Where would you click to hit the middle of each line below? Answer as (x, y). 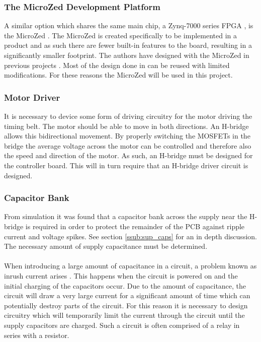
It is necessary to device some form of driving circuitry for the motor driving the (128, 116)
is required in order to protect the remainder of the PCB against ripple (135, 226)
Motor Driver (32, 97)
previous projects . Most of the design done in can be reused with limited (117, 65)
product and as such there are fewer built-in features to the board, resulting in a (128, 45)
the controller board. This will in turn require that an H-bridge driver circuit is (126, 165)
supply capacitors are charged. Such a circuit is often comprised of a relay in (122, 325)
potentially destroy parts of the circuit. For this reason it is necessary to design (126, 305)
